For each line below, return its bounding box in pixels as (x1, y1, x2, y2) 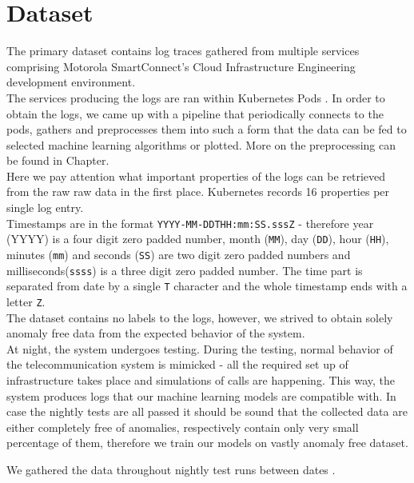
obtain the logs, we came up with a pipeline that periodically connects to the (6, 105, 384, 122)
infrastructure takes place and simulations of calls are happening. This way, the (6, 371, 395, 388)
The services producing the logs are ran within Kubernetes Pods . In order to (6, 89, 385, 106)
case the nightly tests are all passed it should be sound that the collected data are (6, 403, 408, 420)
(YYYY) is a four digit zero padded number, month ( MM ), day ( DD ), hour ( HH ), (6, 230, 389, 247)
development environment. (6, 74, 136, 90)
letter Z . (6, 293, 46, 309)
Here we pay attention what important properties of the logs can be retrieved (6, 167, 386, 184)
